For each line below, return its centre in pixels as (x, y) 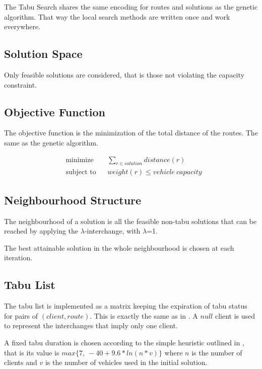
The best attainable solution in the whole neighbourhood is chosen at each (119, 247)
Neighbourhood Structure (73, 200)
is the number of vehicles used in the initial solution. (126, 362)
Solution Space (43, 54)
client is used (235, 315)
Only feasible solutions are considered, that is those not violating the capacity (124, 74)
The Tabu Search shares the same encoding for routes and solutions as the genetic (131, 7)
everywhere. (22, 26)
